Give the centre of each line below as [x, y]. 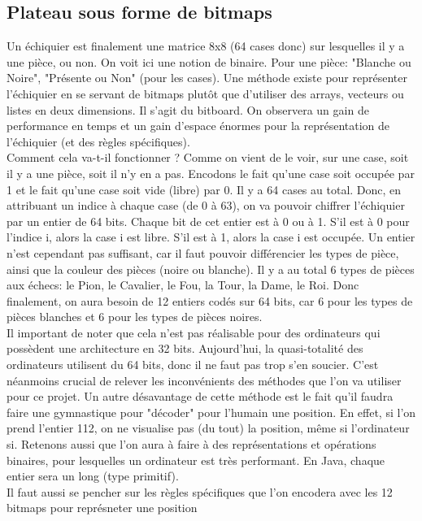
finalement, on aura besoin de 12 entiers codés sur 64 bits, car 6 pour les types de [210, 300]
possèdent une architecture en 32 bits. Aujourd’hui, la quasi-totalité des [185, 348]
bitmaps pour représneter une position [102, 508]
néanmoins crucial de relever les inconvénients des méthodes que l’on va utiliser [204, 380]
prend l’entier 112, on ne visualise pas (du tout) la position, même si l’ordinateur [208, 428]
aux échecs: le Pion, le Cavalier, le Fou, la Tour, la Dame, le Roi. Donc [183, 285]
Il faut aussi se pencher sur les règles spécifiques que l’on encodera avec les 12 [200, 491]
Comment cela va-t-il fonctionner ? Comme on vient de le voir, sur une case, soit [208, 157]
